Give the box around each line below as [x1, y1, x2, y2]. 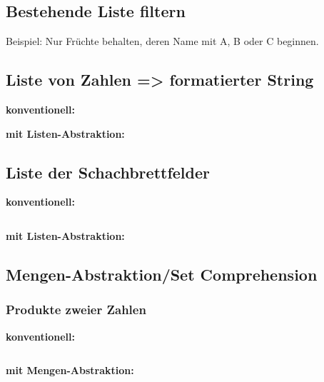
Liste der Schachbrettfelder [6, 161, 210, 183]
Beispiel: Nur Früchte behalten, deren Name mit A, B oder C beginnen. [6, 34, 319, 49]
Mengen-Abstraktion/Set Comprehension [6, 263, 318, 285]
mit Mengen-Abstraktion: [6, 363, 134, 378]
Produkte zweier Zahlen [6, 301, 146, 318]
